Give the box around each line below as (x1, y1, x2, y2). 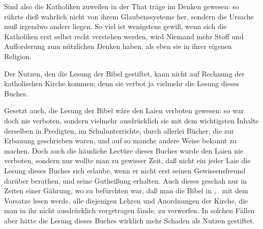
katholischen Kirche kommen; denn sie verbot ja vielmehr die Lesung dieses (4, 78, 239, 89)
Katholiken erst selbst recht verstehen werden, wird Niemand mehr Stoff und (4, 31, 244, 41)
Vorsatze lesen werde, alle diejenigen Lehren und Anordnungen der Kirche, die (4, 195, 248, 206)
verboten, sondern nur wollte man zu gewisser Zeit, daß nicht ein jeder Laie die (4, 155, 251, 166)
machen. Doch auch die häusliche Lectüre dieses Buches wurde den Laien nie (4, 145, 244, 156)
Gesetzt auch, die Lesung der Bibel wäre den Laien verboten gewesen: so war (4, 105, 244, 116)
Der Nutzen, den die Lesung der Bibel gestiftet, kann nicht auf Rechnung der (4, 68, 245, 79)
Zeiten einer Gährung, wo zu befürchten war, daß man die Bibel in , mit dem (4, 185, 248, 196)
